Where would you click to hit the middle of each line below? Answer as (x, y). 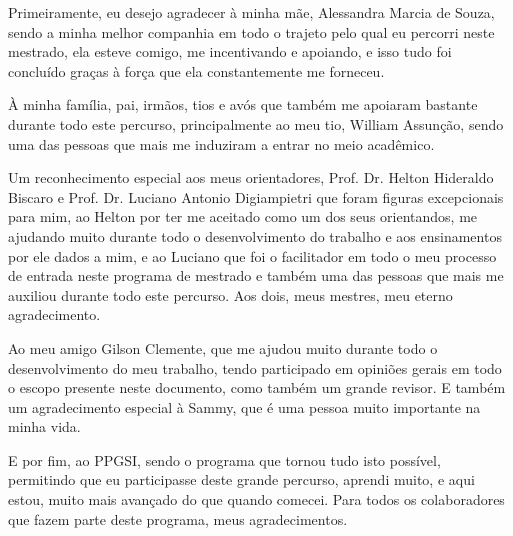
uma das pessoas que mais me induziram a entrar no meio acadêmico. (221, 143)
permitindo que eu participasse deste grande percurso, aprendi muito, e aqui (241, 479)
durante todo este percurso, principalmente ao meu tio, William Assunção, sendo (256, 123)
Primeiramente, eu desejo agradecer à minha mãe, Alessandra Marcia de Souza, (251, 12)
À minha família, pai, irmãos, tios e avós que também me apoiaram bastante (243, 104)
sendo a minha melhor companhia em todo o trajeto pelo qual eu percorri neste (251, 31)
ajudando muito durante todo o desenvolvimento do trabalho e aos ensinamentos (255, 235)
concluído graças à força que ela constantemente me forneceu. (196, 70)
